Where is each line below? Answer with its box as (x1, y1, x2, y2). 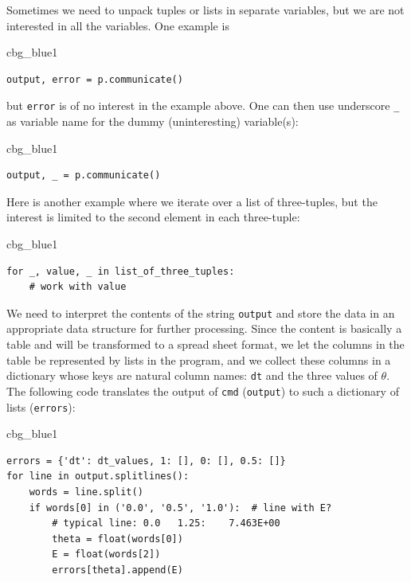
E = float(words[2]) (52, 549, 161, 561)
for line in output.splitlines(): (6, 471, 190, 482)
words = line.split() (29, 486, 143, 498)
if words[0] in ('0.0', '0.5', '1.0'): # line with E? (29, 502, 332, 514)
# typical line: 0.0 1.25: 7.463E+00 (52, 518, 280, 529)
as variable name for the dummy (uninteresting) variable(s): (6, 113, 299, 130)
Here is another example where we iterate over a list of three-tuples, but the (6, 193, 378, 209)
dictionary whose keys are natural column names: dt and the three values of (6, 367, 378, 384)
